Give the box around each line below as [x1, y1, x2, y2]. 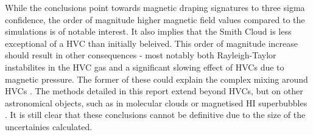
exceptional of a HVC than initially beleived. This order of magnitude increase [5, 36, 298, 49]
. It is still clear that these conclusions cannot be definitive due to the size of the [5, 108, 306, 121]
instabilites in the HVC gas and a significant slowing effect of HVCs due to [5, 60, 284, 73]
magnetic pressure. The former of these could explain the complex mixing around [5, 72, 308, 85]
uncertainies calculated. [5, 120, 93, 133]
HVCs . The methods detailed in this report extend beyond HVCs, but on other [5, 85, 303, 97]
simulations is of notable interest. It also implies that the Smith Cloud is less [5, 25, 292, 38]
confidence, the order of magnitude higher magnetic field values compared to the [5, 13, 305, 26]
